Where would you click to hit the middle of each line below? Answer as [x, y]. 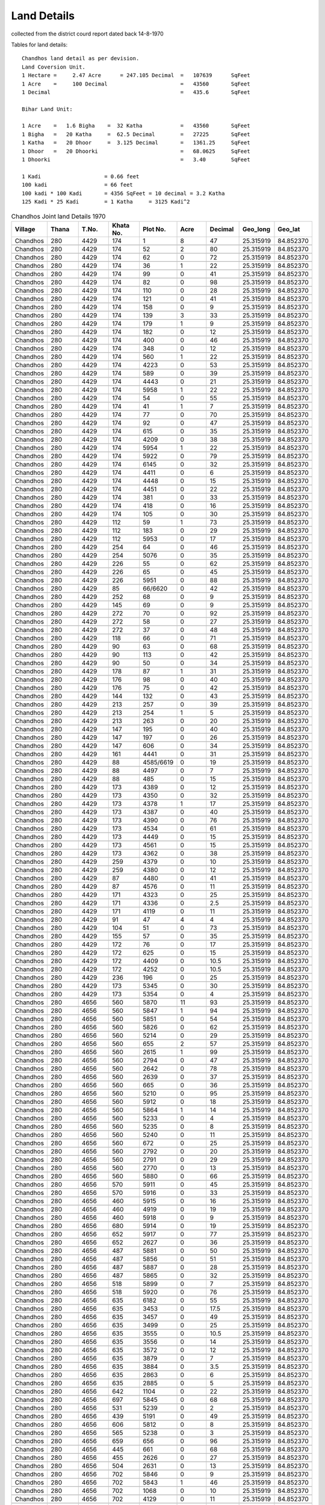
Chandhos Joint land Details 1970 [58, 216]
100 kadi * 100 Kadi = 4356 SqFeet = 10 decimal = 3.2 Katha [123, 193]
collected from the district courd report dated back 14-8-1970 [87, 34]
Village [25, 229]
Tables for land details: [39, 45]
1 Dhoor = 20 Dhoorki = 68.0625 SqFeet [136, 151]
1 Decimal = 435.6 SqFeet [136, 92]
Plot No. [154, 229]
